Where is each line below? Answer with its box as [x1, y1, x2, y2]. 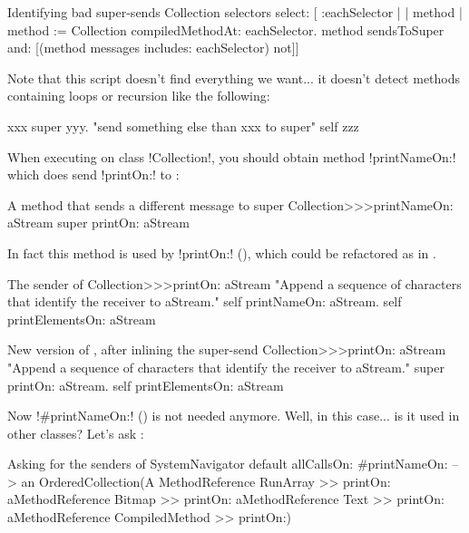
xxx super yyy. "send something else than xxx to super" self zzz [7, 116, 359, 135]
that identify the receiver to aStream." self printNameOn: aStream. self [7, 292, 402, 311]
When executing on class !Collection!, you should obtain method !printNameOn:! [7, 147, 456, 166]
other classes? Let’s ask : [7, 423, 144, 442]
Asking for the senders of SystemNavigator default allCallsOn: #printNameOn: [7, 454, 448, 473]
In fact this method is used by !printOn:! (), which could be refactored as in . [7, 243, 436, 262]
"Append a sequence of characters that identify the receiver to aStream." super [7, 357, 445, 376]
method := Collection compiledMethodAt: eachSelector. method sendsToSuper [7, 20, 445, 39]
